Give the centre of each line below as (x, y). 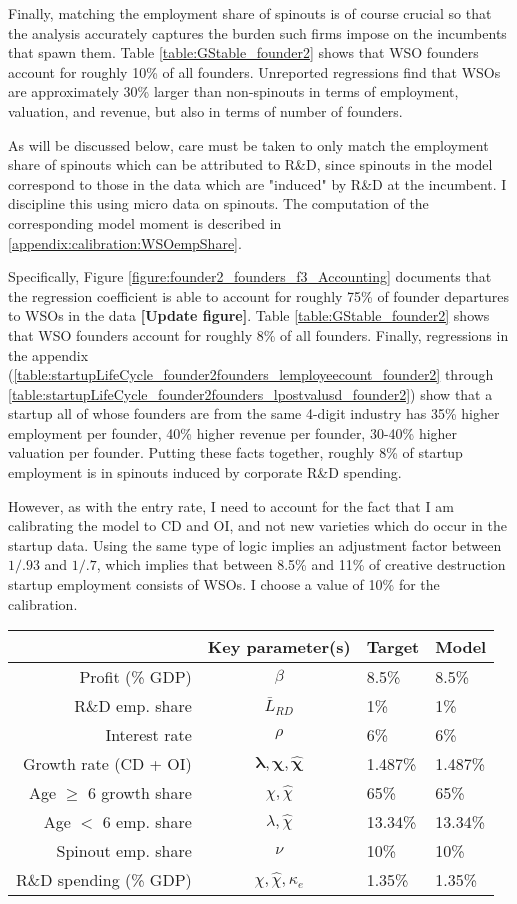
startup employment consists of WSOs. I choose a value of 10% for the (224, 584)
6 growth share (140, 793)
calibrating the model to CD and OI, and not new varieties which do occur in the (257, 525)
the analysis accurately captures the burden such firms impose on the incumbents (257, 32)
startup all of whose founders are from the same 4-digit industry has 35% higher (254, 413)
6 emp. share (147, 822)
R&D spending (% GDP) (104, 880)
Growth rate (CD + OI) (107, 764)
